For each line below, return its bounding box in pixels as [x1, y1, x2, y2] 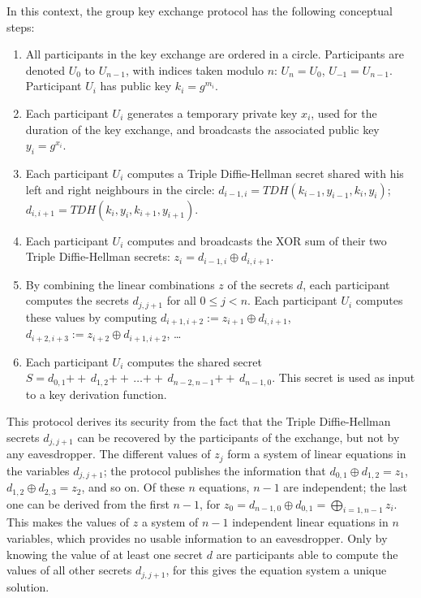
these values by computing [25, 308, 157, 325]
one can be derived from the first [6, 495, 170, 512]
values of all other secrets [6, 561, 132, 578]
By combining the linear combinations [25, 275, 215, 292]
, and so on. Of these [81, 479, 185, 496]
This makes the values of [6, 513, 130, 531]
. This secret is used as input [272, 369, 415, 386]
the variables [6, 461, 70, 479]
